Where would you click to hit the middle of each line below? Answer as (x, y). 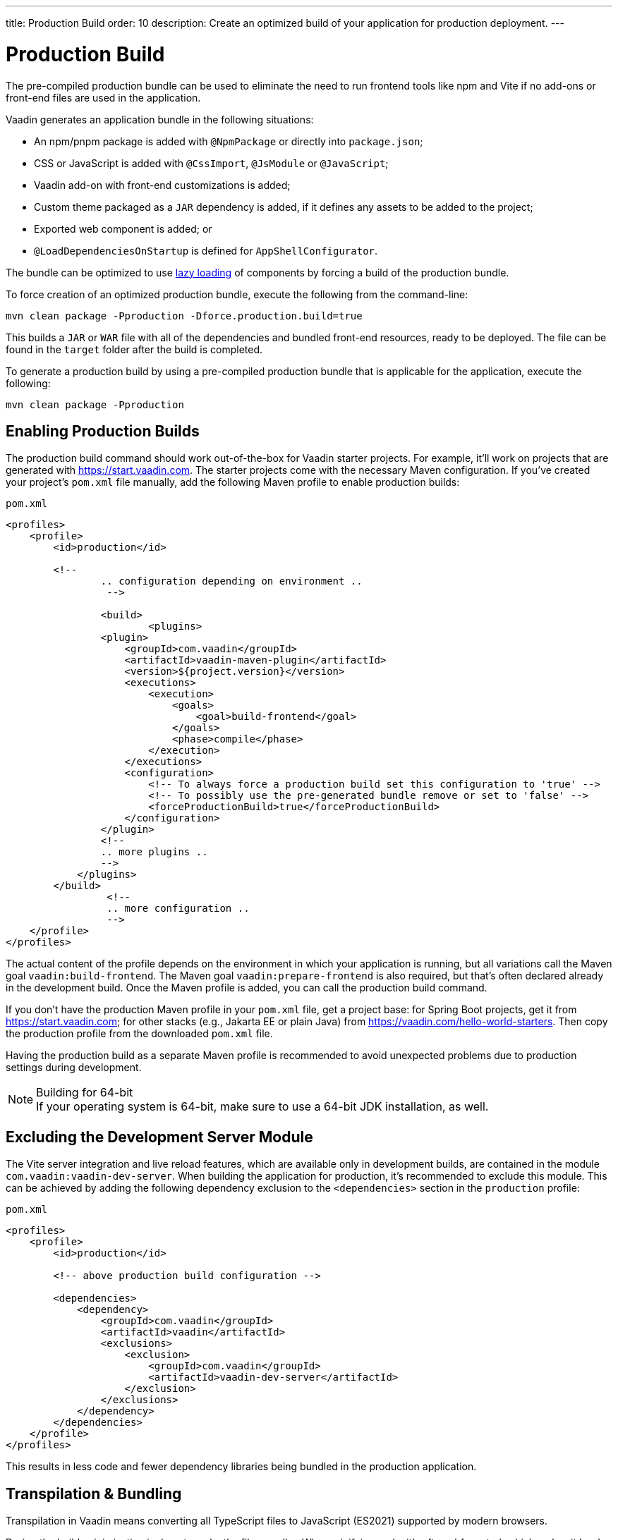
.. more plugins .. (154, 852)
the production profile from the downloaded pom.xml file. (139, 1034)
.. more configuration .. (178, 909)
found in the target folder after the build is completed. (134, 349)
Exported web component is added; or (123, 228)
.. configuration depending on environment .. (231, 581)
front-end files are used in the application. (103, 97)
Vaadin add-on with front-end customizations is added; (162, 185)
